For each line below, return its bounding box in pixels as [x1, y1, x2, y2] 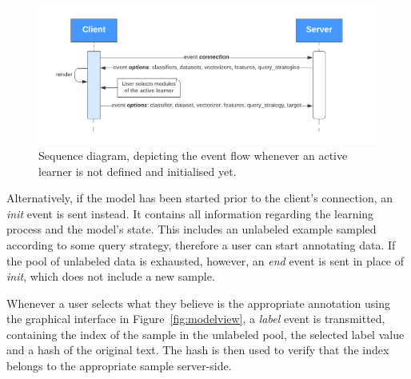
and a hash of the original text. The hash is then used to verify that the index [6, 341, 389, 358]
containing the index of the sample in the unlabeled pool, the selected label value [6, 325, 405, 342]
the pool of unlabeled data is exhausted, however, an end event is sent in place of [6, 252, 405, 269]
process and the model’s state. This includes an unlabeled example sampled [6, 221, 377, 237]
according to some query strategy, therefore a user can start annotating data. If [6, 236, 396, 253]
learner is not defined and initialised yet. [38, 162, 237, 179]
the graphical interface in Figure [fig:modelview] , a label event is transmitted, [6, 310, 385, 327]
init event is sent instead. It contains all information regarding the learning [6, 205, 374, 221]
